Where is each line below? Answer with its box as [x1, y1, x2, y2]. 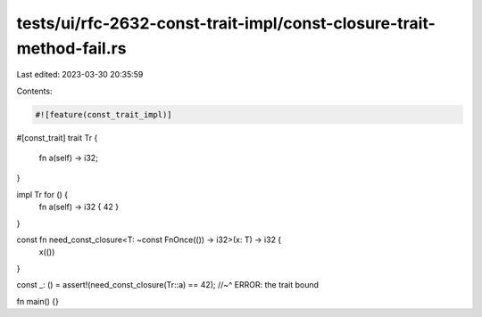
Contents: [16, 85, 53, 96]
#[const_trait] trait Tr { [16, 132, 98, 142]
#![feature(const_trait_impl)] [35, 110, 173, 119]
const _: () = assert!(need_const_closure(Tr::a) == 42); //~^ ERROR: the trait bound [16, 280, 320, 290]
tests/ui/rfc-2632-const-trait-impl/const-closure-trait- [16, 13, 436, 33]
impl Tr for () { [16, 189, 69, 199]
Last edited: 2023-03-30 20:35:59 [16, 69, 144, 80]
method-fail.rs [16, 38, 127, 58]
